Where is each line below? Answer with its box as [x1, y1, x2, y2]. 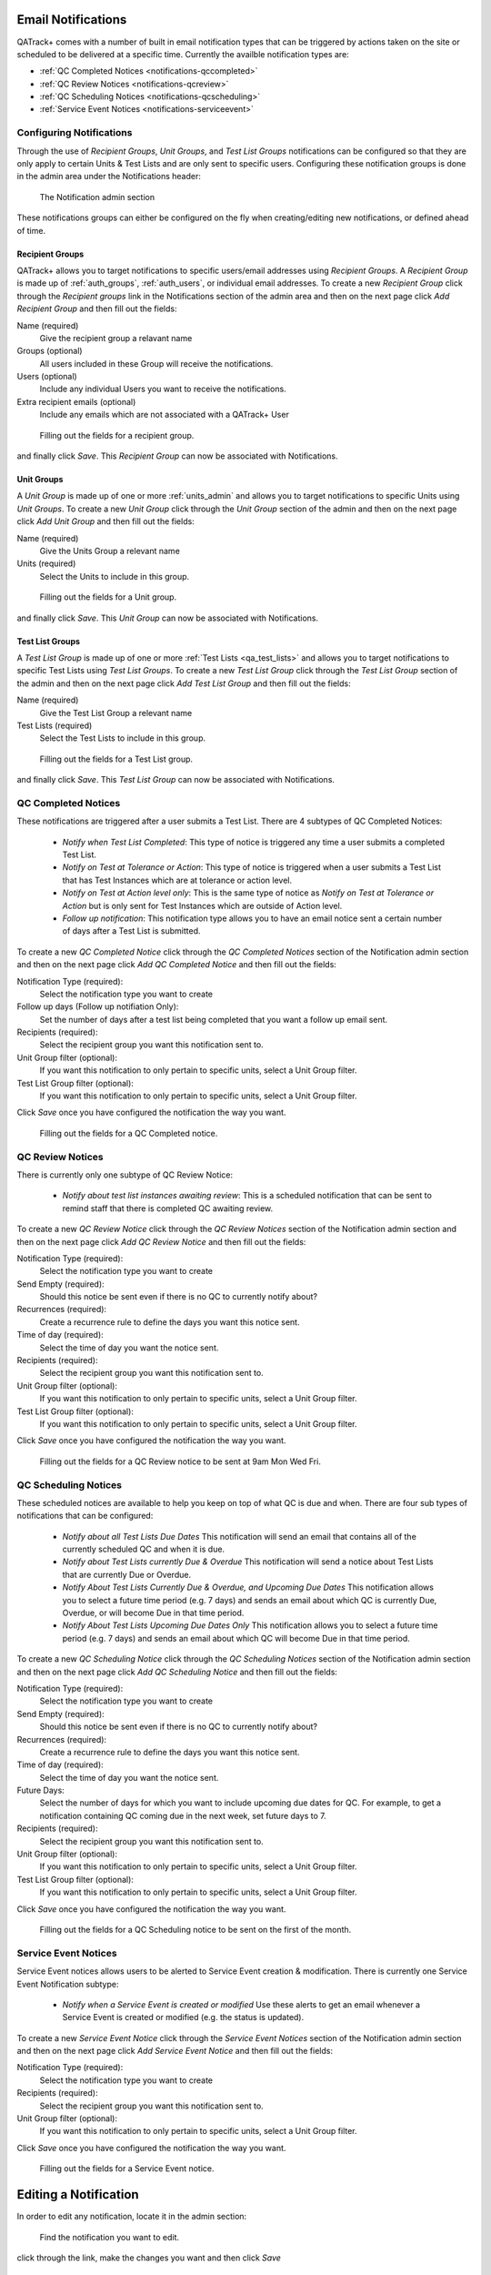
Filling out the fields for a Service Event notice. [39, 2163, 215, 2174]
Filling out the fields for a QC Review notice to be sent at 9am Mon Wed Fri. [39, 1456, 322, 1467]
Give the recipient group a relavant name [39, 332, 193, 343]
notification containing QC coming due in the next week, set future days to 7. [39, 1810, 326, 1821]
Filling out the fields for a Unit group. [39, 591, 177, 602]
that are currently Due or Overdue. [62, 1569, 191, 1580]
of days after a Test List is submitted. [62, 925, 201, 936]
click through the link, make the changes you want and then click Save [16, 2252, 282, 2263]
